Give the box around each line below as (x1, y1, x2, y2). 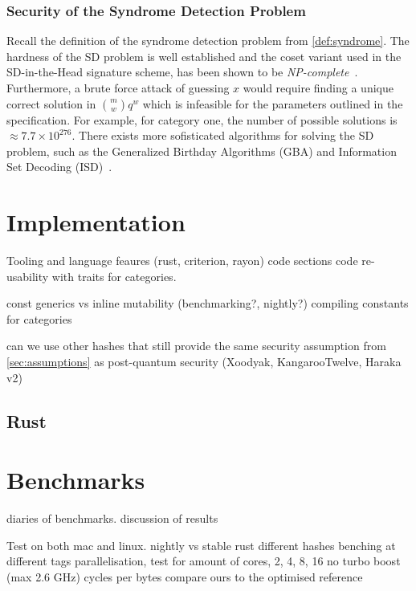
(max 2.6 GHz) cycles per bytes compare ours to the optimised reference (6, 568, 363, 585)
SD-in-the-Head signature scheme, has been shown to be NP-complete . (6, 63, 358, 80)
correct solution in (6, 95, 96, 112)
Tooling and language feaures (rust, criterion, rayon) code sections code (6, 252, 358, 269)
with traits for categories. (51, 267, 177, 284)
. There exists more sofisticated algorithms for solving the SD (71, 127, 374, 144)
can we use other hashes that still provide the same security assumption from (6, 337, 386, 354)
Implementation (6, 206, 186, 238)
